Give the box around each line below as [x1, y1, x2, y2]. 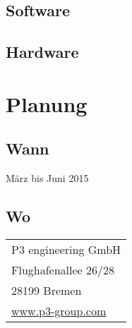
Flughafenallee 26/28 [11, 261, 115, 278]
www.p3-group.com [11, 302, 107, 319]
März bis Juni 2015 [6, 171, 89, 186]
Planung [6, 89, 88, 118]
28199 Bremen [11, 281, 82, 298]
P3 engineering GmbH [11, 241, 121, 257]
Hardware [6, 41, 79, 63]
